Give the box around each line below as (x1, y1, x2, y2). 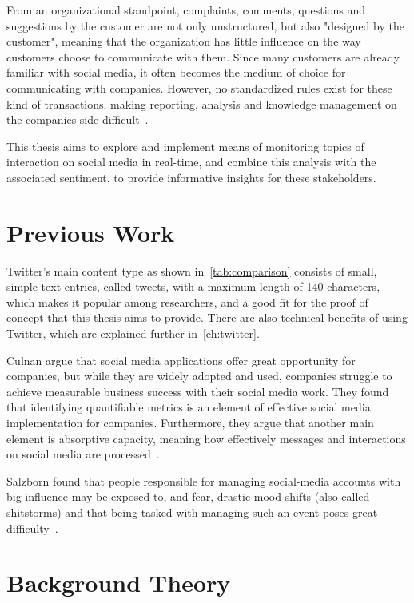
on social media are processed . (6, 446, 160, 462)
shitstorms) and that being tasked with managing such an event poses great (6, 503, 378, 520)
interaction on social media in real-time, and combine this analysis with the (6, 153, 376, 170)
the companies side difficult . (6, 111, 149, 128)
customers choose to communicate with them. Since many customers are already (6, 48, 400, 65)
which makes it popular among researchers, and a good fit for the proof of (6, 293, 368, 310)
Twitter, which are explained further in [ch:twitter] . (6, 325, 260, 342)
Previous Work (6, 216, 175, 248)
